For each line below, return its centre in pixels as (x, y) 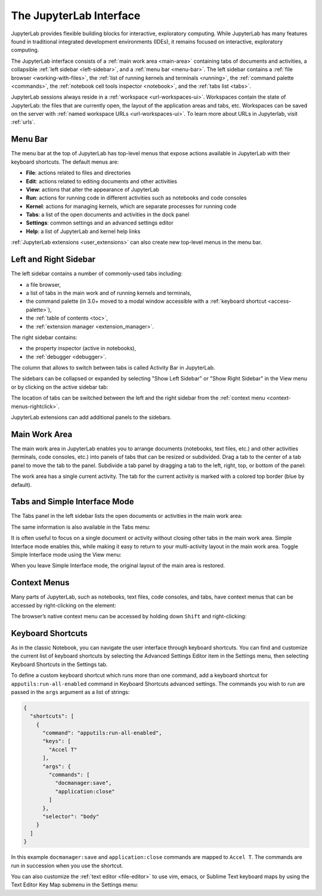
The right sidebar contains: (44, 337)
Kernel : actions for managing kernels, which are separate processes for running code (131, 206)
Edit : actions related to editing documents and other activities (101, 181)
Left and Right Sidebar (53, 260)
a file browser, (44, 284)
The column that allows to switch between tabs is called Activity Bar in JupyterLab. (113, 368)
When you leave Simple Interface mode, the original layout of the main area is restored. (118, 566)
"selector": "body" (71, 816)
